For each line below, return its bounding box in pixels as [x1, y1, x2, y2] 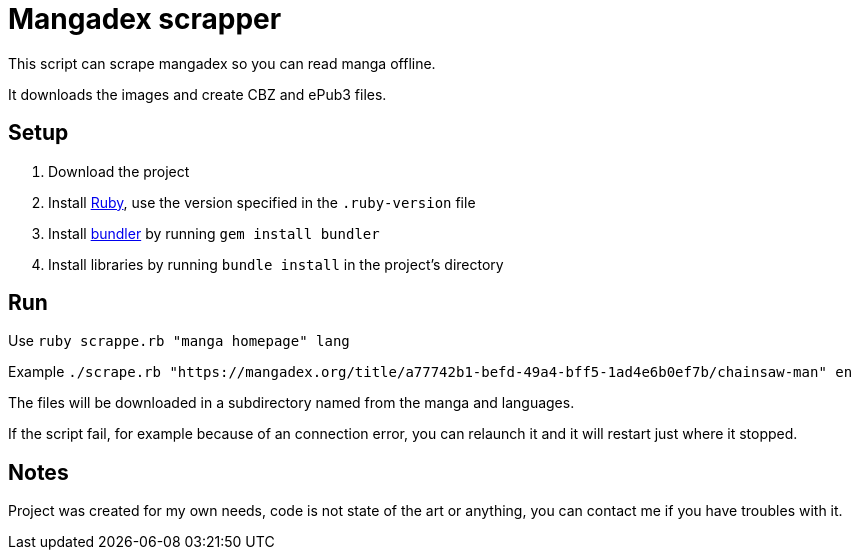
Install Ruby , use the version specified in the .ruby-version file [48, 193, 476, 211]
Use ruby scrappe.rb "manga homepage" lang [8, 332, 350, 350]
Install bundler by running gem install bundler [48, 224, 380, 242]
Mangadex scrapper [8, 2, 282, 36]
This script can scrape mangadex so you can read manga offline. [8, 54, 436, 72]
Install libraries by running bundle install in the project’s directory [48, 255, 504, 273]
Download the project [48, 162, 190, 180]
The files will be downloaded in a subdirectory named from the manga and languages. [8, 394, 575, 412]
